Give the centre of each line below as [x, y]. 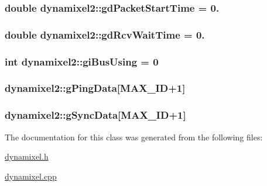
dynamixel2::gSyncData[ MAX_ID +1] [95, 115]
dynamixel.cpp [31, 176]
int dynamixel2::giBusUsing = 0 [82, 61]
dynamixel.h [27, 156]
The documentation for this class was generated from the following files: [134, 137]
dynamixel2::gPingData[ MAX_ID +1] [95, 88]
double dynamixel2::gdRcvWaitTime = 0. [105, 34]
